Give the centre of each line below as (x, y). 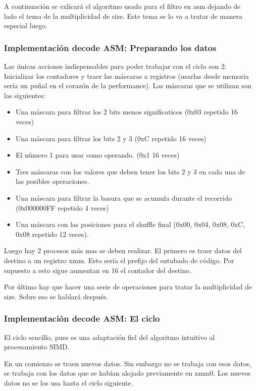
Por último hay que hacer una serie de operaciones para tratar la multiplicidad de (128, 287)
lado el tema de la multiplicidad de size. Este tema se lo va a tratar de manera (123, 16)
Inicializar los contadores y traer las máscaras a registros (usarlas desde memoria (127, 76)
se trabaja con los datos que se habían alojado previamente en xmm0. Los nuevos (128, 373)
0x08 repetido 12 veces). (52, 234)
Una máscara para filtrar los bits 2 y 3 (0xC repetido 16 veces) (111, 138)
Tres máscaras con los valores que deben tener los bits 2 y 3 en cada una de (130, 171)
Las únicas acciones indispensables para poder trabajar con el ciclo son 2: (115, 66)
